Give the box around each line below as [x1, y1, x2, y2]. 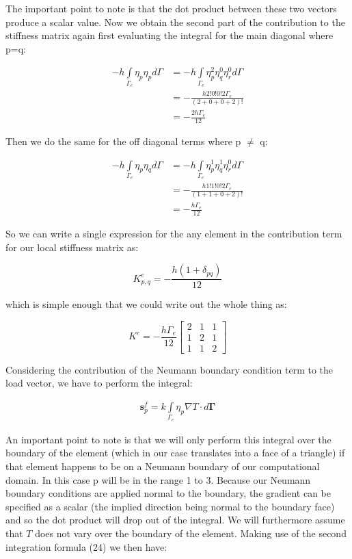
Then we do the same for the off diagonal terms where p [5, 133, 241, 148]
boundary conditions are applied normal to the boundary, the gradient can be [5, 486, 331, 500]
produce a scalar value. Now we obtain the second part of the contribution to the [5, 14, 345, 29]
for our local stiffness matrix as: [5, 239, 139, 254]
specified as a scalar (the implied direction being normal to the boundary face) [5, 499, 335, 513]
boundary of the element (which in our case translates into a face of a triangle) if [5, 445, 345, 460]
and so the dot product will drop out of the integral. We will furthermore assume [5, 512, 345, 527]
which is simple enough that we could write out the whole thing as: [5, 297, 287, 311]
